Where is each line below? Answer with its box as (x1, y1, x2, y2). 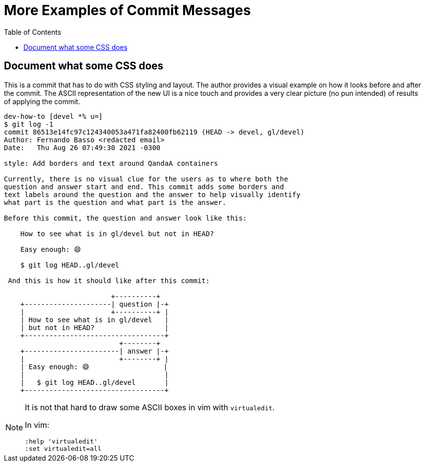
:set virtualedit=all (25, 444, 102, 452)
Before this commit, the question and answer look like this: (4, 214, 247, 222)
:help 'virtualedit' (25, 437, 98, 445)
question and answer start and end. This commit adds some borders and (4, 182, 284, 191)
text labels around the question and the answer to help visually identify (4, 190, 300, 199)
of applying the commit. (4, 97, 80, 106)
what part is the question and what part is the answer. (4, 198, 227, 206)
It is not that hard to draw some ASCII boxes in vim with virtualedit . (25, 402, 275, 412)
